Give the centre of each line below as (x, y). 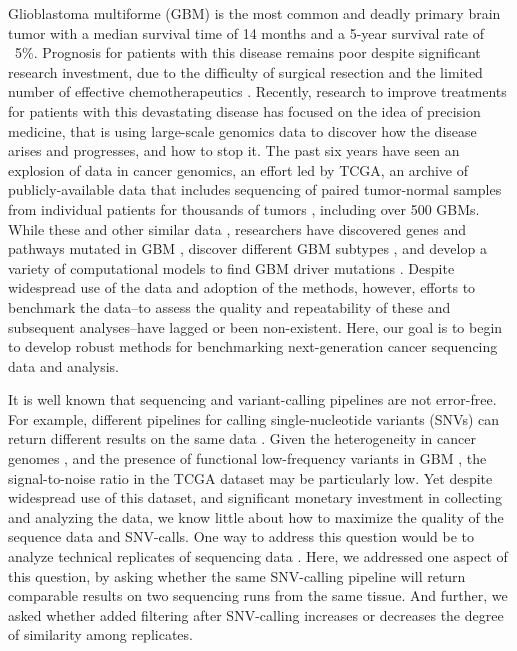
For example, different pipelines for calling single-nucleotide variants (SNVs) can (254, 418)
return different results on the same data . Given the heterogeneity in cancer (242, 438)
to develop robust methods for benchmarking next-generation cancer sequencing (253, 346)
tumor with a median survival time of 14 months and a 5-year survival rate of (246, 32)
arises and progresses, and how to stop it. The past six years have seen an (234, 150)
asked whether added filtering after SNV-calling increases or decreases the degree (256, 614)
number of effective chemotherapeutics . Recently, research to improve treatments (257, 91)
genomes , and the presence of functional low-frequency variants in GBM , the (247, 458)
